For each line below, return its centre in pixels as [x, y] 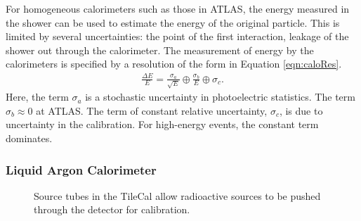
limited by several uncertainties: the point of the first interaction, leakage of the [177, 36]
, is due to [301, 110]
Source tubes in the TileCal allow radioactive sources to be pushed [177, 195]
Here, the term [37, 97]
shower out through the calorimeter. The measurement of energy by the [160, 50]
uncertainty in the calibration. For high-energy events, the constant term [162, 124]
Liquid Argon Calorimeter [81, 169]
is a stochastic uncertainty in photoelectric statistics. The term [220, 97]
